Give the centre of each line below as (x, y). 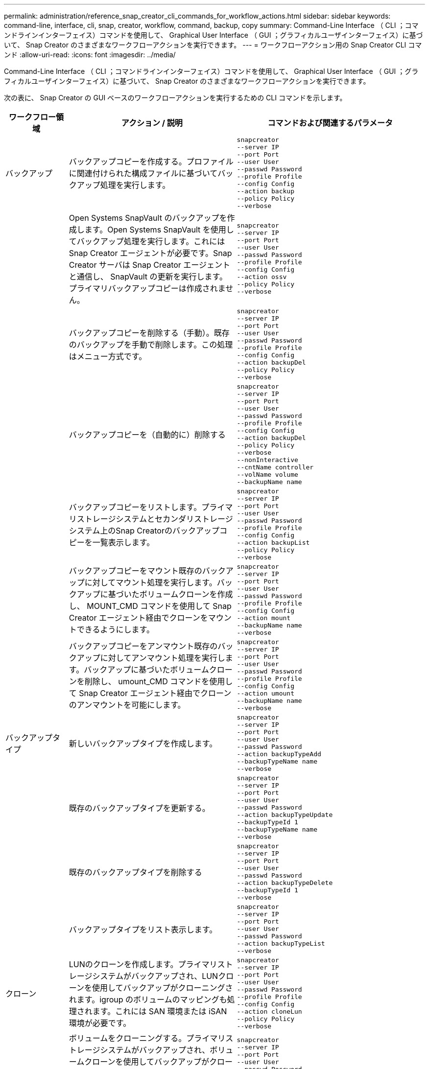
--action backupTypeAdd (279, 754)
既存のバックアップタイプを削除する (135, 872)
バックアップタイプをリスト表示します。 (143, 929)
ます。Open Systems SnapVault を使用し (159, 230)
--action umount (265, 693)
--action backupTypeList (281, 943)
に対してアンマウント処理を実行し (163, 658)
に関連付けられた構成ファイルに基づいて (143, 173)
